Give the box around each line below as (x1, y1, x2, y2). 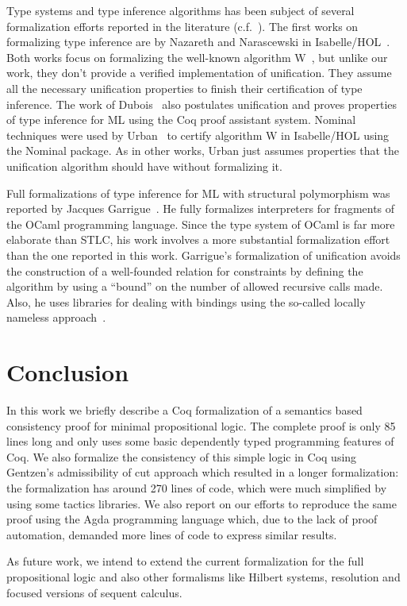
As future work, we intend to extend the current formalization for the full (6, 553, 364, 569)
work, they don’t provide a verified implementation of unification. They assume (6, 64, 392, 81)
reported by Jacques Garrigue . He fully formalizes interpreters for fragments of (6, 200, 395, 217)
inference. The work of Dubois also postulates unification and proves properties (6, 95, 397, 112)
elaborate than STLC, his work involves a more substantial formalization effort (6, 231, 390, 248)
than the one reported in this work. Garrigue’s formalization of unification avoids (6, 246, 401, 263)
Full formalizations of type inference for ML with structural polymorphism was (6, 184, 390, 201)
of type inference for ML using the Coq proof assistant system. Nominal (6, 111, 356, 128)
